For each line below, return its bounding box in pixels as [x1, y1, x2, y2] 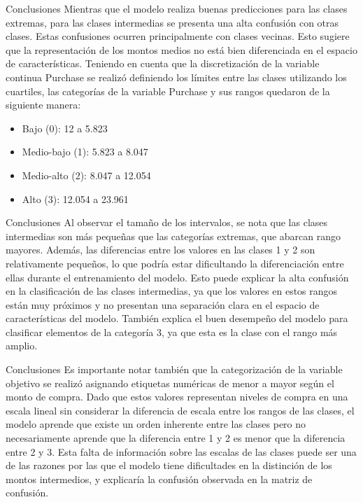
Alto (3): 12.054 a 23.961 [22, 191, 129, 206]
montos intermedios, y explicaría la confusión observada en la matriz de [6, 471, 313, 486]
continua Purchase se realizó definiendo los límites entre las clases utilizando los [6, 69, 347, 84]
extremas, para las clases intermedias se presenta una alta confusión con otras [6, 15, 339, 29]
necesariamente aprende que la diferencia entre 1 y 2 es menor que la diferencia [6, 431, 346, 445]
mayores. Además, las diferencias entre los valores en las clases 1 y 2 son [6, 242, 315, 257]
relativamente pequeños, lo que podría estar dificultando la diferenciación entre [6, 256, 344, 270]
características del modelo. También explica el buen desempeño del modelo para [6, 311, 348, 326]
